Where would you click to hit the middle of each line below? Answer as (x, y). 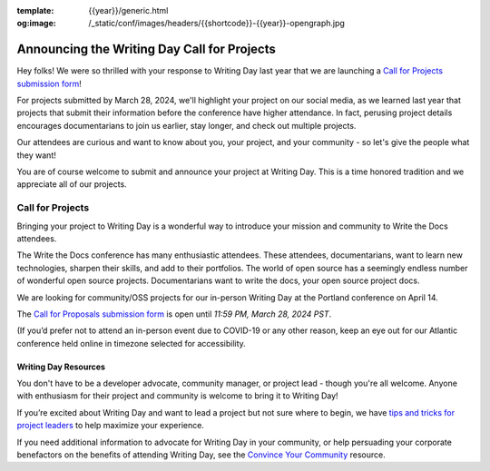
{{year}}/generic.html (128, 10)
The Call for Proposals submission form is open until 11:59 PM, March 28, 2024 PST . (174, 314)
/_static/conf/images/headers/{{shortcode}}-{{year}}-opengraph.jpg (216, 24)
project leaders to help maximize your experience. (110, 426)
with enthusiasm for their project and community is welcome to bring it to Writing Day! (178, 396)
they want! (36, 155)
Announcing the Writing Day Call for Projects (147, 49)
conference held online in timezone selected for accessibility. (132, 343)
